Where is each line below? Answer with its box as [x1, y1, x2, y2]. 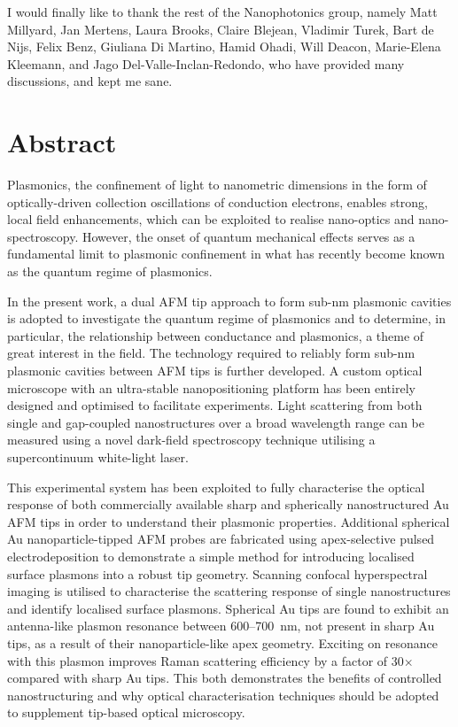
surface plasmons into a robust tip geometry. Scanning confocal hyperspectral [7, 564, 428, 583]
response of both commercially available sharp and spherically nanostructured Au [7, 495, 449, 514]
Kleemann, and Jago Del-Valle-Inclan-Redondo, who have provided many [7, 54, 405, 73]
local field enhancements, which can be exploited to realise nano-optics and [7, 210, 415, 228]
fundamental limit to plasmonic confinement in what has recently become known [7, 244, 446, 263]
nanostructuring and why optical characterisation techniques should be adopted [7, 685, 439, 704]
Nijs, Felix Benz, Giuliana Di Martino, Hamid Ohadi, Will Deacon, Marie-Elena [7, 37, 441, 56]
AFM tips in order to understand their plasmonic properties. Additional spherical [7, 512, 450, 530]
